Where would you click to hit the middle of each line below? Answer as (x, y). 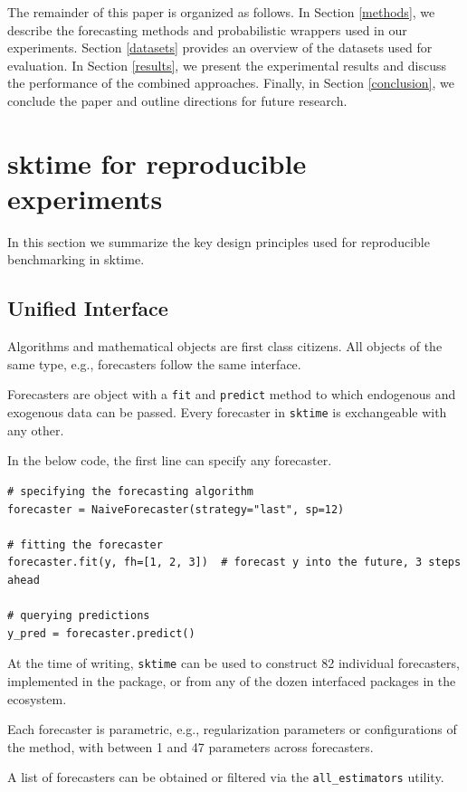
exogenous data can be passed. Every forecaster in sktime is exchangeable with (227, 412)
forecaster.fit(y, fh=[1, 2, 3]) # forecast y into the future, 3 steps (234, 563)
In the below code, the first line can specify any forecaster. (170, 460)
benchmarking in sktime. (76, 259)
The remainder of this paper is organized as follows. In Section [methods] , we (221, 12)
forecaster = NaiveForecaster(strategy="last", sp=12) (176, 509)
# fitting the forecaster (85, 544)
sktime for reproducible (157, 162)
